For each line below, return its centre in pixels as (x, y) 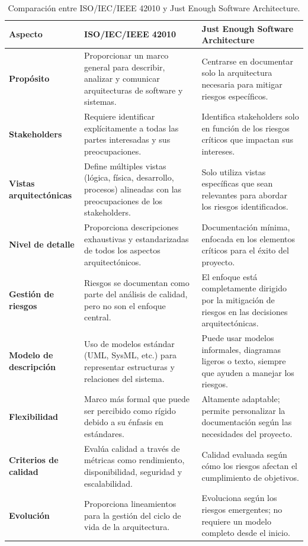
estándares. (104, 433)
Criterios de (34, 460)
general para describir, (125, 67)
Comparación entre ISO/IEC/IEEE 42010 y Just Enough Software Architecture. (154, 8)
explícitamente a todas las (131, 128)
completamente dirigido (244, 288)
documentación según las (247, 422)
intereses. (218, 151)
